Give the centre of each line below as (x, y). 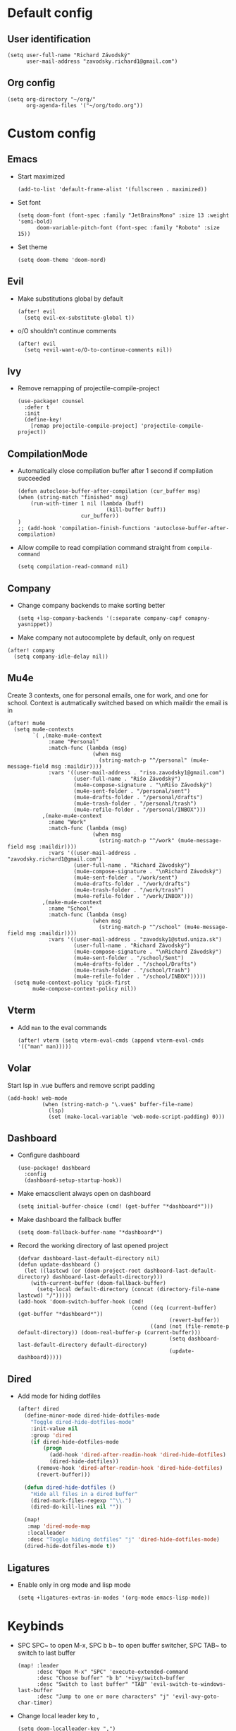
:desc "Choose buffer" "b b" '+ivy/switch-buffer (111, 1678)
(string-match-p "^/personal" (143, 760)
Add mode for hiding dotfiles (59, 1396)
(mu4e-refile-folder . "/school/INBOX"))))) (140, 976)
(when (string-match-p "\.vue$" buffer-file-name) (118, 1104)
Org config (31, 83)
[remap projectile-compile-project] (84, 426)
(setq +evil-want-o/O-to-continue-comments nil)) (98, 350)
